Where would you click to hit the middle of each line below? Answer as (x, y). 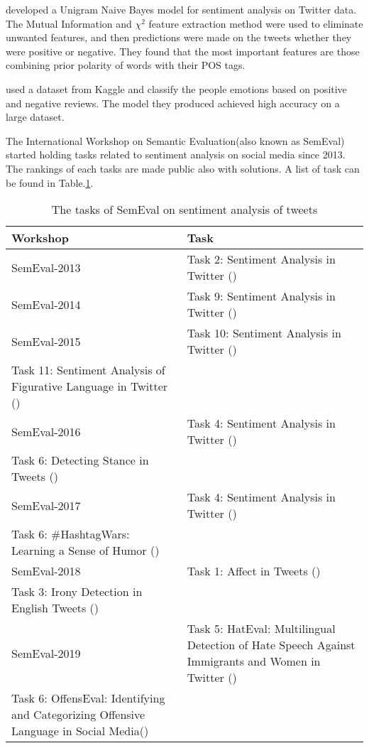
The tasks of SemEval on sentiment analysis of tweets (184, 210)
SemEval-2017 (46, 505)
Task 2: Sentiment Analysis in (261, 259)
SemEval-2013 (46, 267)
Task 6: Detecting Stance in (80, 460)
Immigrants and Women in (254, 661)
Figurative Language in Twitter (90, 386)
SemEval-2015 (46, 341)
